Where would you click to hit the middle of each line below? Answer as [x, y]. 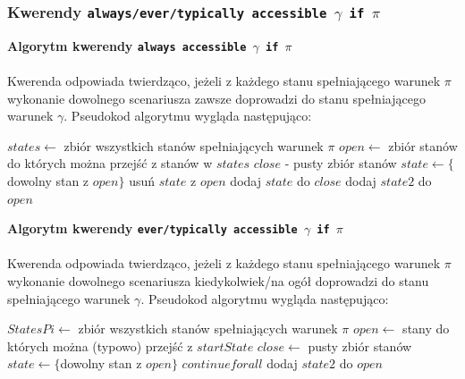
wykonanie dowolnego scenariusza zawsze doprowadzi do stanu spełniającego [216, 98]
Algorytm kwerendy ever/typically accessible [152, 228]
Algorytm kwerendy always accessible [127, 45]
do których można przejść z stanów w [110, 163]
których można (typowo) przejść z [100, 345]
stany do [426, 328]
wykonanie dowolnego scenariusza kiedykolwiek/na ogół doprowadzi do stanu [218, 281]
